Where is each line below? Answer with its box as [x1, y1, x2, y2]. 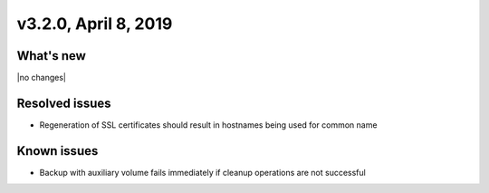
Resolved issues [16, 95, 112, 111]
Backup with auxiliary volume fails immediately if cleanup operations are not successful [39, 167, 366, 178]
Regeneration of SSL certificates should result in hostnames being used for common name [39, 119, 378, 130]
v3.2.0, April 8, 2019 [16, 14, 173, 34]
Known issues [16, 143, 99, 159]
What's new [16, 48, 86, 63]
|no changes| [16, 72, 67, 83]
